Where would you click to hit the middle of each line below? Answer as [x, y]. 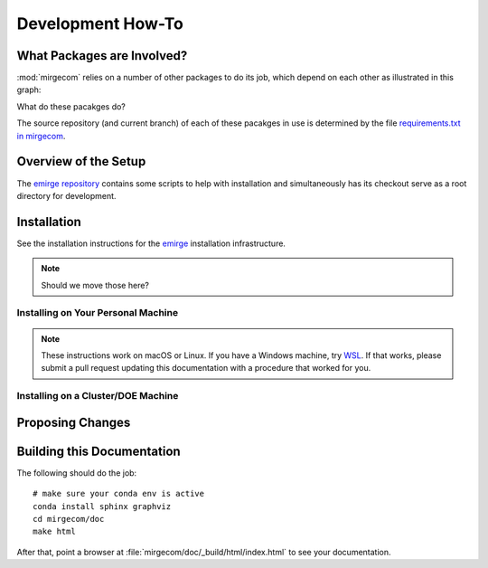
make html [54, 532]
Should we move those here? [95, 285]
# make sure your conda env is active [119, 494]
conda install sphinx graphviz [102, 506]
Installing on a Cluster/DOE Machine [98, 396]
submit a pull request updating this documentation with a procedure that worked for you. [206, 368]
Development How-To [100, 24]
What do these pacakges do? [71, 106]
